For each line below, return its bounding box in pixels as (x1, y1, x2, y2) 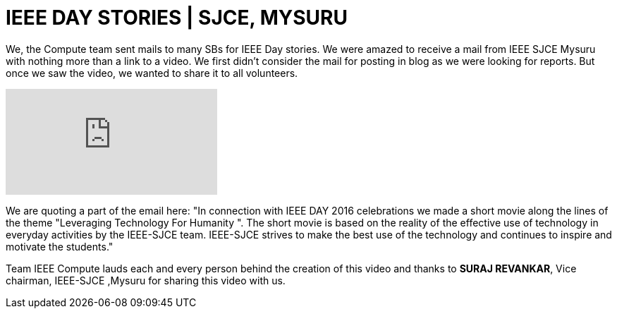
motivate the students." (6, 240, 114, 253)
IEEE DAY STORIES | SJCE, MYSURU (6, 6, 348, 30)
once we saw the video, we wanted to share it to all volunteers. (6, 66, 298, 79)
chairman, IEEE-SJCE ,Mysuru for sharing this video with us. (6, 274, 286, 286)
